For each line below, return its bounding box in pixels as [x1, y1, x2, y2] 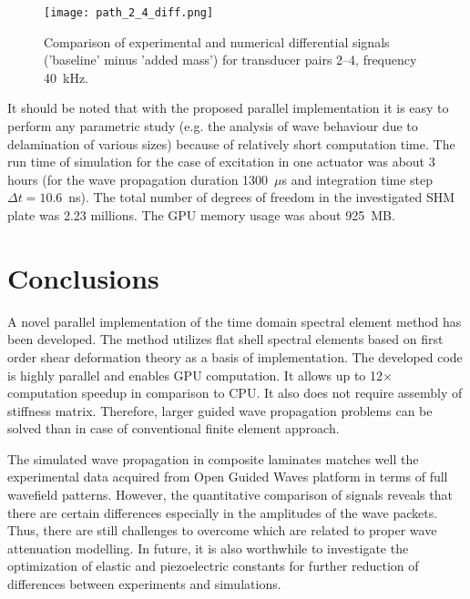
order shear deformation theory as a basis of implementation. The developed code [7, 347, 463, 366]
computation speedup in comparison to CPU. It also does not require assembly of [7, 383, 463, 402]
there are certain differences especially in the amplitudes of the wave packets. [7, 503, 438, 522]
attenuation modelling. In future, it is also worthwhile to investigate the [7, 538, 409, 557]
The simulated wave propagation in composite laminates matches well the [7, 449, 419, 468]
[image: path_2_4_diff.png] [44, 6, 214, 19]
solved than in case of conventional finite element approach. [7, 419, 340, 438]
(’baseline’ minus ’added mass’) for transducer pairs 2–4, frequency [44, 50, 417, 69]
